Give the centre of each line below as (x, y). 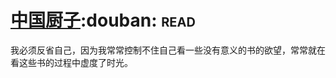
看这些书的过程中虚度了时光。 (71, 62)
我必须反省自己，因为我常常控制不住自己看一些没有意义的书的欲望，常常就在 (168, 50)
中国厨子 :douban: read (103, 20)
